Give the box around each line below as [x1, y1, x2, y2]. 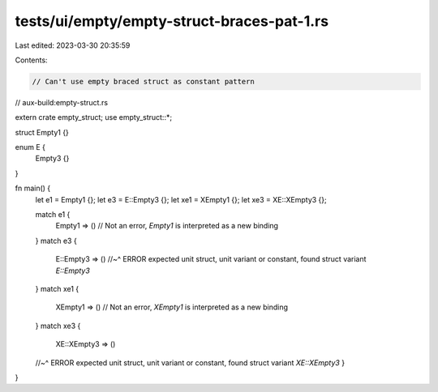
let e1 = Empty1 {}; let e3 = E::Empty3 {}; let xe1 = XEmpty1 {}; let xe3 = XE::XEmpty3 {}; [35, 194, 328, 204]
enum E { [15, 143, 46, 152]
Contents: [15, 55, 48, 65]
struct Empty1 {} [15, 127, 69, 137]
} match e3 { [35, 236, 77, 245]
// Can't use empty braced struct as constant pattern [32, 77, 255, 86]
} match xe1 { [35, 283, 79, 293]
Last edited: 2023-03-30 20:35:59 [15, 40, 131, 50]
